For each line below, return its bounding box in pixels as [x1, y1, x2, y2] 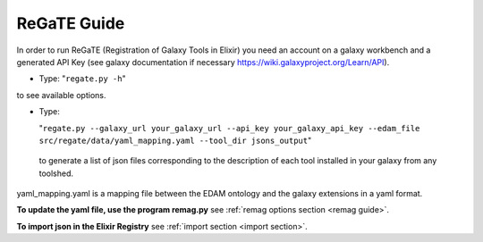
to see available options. [16, 89, 106, 100]
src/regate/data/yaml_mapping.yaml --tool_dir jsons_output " [38, 135, 312, 146]
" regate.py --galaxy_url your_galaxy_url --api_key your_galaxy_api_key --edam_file [38, 122, 420, 133]
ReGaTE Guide [16, 13, 125, 33]
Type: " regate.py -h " [38, 73, 126, 84]
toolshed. [38, 168, 74, 179]
